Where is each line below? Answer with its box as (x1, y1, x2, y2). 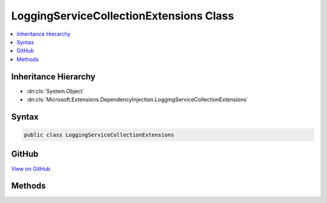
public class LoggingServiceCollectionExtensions (24, 131, 174, 139)
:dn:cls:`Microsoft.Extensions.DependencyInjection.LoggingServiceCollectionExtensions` (26, 96, 248, 103)
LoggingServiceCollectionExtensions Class (11, 9, 234, 22)
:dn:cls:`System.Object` (26, 87, 85, 95)
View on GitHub (11, 165, 51, 172)
